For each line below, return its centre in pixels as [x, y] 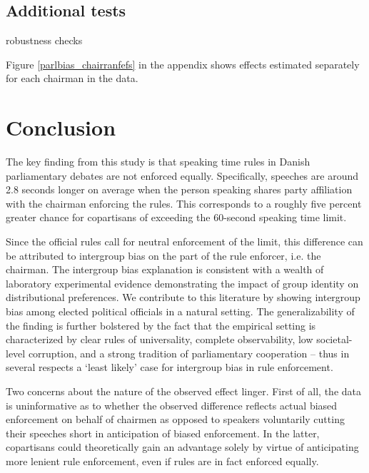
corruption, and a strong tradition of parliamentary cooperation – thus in [189, 353]
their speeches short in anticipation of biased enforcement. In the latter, [163, 433]
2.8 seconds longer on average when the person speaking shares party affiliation [179, 189]
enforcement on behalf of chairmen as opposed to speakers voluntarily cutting [175, 419]
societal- [334, 339]
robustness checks [44, 40]
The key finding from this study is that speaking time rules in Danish [158, 162]
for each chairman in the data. [72, 78]
